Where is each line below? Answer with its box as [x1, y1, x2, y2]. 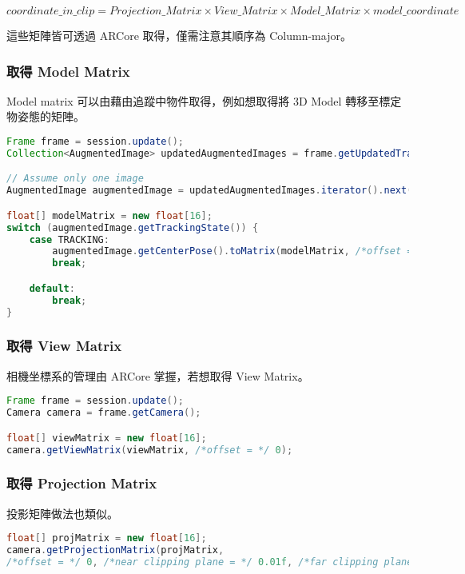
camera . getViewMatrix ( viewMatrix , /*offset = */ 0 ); [6, 444, 293, 456]
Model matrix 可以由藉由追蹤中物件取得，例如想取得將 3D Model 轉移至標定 [6, 92, 402, 109]
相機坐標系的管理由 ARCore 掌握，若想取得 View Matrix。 [6, 367, 309, 384]
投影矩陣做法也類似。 [6, 504, 118, 521]
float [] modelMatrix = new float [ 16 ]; [6, 209, 213, 221]
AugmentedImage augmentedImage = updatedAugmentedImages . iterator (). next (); [6, 185, 424, 197]
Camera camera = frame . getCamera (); [6, 407, 201, 419]
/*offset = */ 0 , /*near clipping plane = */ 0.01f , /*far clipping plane [6, 556, 413, 568]
